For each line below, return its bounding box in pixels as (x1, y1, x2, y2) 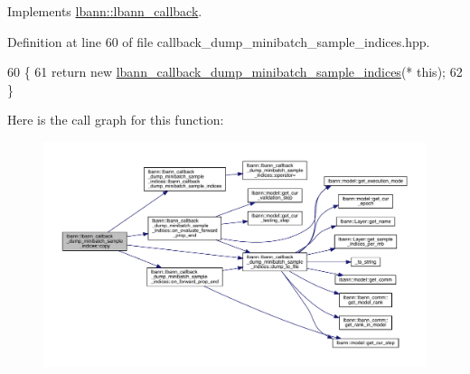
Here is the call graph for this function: (7, 110, 224, 129)
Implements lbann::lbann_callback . (7, 2, 202, 20)
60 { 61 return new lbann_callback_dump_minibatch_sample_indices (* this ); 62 (7, 62, 463, 81)
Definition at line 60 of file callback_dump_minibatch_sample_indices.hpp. (7, 32, 430, 51)
